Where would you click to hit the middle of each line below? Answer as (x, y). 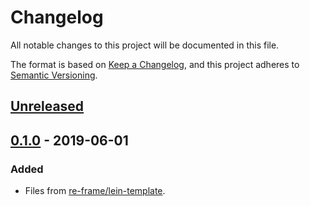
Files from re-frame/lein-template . (95, 191)
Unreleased (47, 106)
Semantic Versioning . (54, 75)
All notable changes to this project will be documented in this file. (145, 45)
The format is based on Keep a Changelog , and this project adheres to (155, 64)
